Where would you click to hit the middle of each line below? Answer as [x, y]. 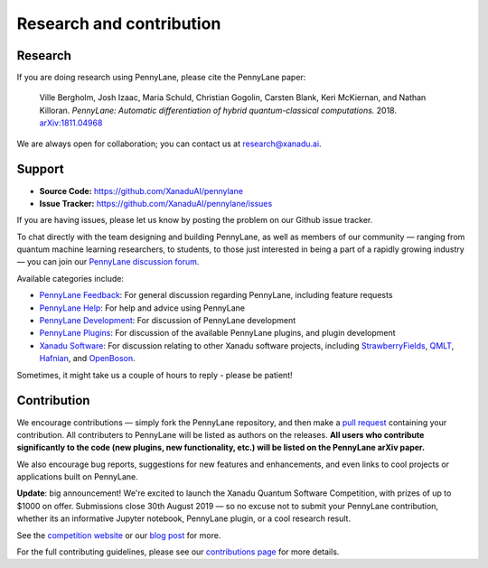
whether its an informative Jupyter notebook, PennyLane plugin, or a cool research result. [184, 518]
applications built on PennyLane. [78, 477]
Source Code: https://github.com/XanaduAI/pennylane [141, 191]
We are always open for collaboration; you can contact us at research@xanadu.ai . [169, 144]
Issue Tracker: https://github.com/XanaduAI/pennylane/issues [156, 203]
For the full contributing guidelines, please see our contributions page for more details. [178, 552]
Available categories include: [70, 278]
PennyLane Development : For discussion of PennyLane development [168, 321]
